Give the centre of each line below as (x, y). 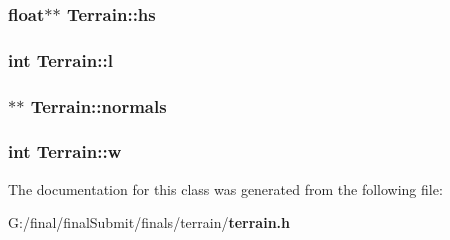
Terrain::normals (98, 105)
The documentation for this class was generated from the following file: (225, 188)
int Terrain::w (65, 151)
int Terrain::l (60, 59)
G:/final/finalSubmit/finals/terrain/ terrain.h (149, 222)
